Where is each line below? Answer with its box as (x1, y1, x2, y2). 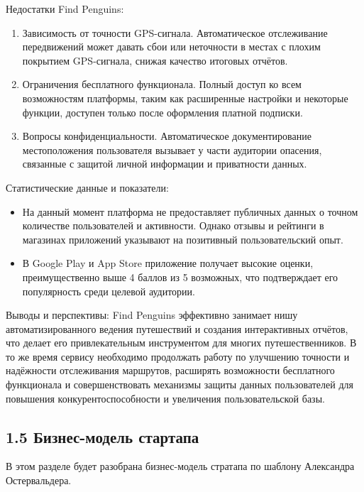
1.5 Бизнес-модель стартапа (6, 425, 199, 447)
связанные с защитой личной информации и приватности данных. (22, 156, 307, 171)
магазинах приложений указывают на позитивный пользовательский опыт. (22, 231, 343, 246)
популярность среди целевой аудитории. (22, 283, 195, 298)
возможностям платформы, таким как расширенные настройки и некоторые (22, 90, 348, 105)
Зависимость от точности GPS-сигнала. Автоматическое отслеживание (22, 25, 328, 40)
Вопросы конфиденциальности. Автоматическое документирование (22, 129, 311, 143)
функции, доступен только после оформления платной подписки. (22, 104, 303, 119)
